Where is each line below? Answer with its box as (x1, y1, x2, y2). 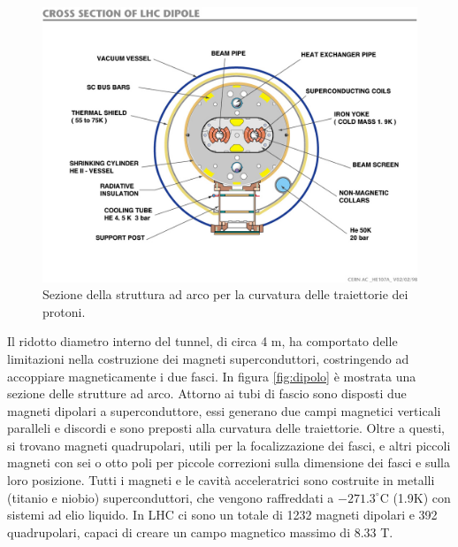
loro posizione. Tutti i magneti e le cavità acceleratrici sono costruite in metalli (7, 471, 435, 489)
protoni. (42, 302, 86, 320)
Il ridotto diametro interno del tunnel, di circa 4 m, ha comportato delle (7, 332, 398, 351)
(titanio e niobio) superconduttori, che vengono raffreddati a (7, 488, 334, 506)
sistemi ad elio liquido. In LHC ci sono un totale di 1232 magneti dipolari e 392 (7, 505, 438, 524)
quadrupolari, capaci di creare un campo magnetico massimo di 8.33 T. (7, 522, 393, 541)
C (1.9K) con (379, 488, 451, 506)
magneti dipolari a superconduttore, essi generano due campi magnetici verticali (7, 401, 441, 420)
